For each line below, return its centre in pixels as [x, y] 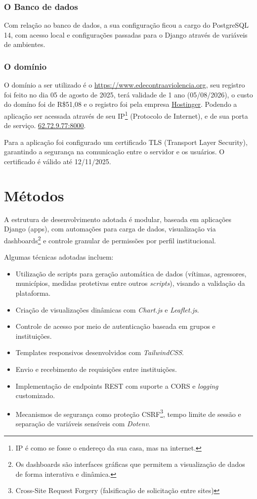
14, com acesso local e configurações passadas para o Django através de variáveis [126, 34]
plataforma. [33, 293]
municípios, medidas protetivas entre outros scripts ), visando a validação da [130, 283]
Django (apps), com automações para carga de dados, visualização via [110, 229]
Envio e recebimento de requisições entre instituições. [96, 369]
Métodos [34, 195]
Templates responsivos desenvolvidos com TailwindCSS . [100, 352]
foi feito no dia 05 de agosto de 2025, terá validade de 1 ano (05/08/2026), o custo [128, 94]
